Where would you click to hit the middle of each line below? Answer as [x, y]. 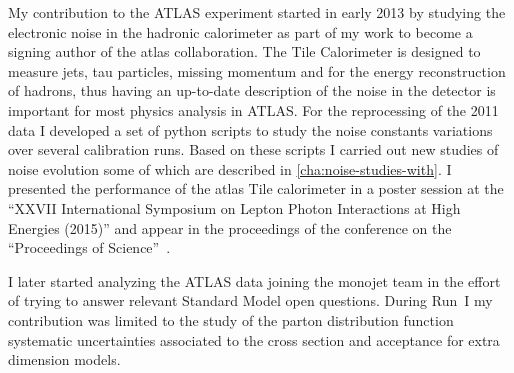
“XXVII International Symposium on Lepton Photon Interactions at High [234, 207]
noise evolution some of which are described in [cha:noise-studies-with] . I [230, 168]
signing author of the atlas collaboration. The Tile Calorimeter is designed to [244, 51]
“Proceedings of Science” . [89, 247]
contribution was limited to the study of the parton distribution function [231, 319]
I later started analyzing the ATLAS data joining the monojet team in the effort [254, 280]
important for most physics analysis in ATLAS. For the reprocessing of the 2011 [253, 109]
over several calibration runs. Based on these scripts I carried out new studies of [253, 149]
